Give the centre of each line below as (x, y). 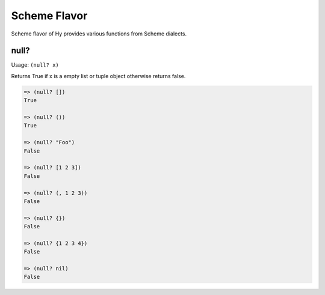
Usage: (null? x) (35, 65)
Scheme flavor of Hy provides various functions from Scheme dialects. (99, 34)
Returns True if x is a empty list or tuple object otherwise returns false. (98, 76)
